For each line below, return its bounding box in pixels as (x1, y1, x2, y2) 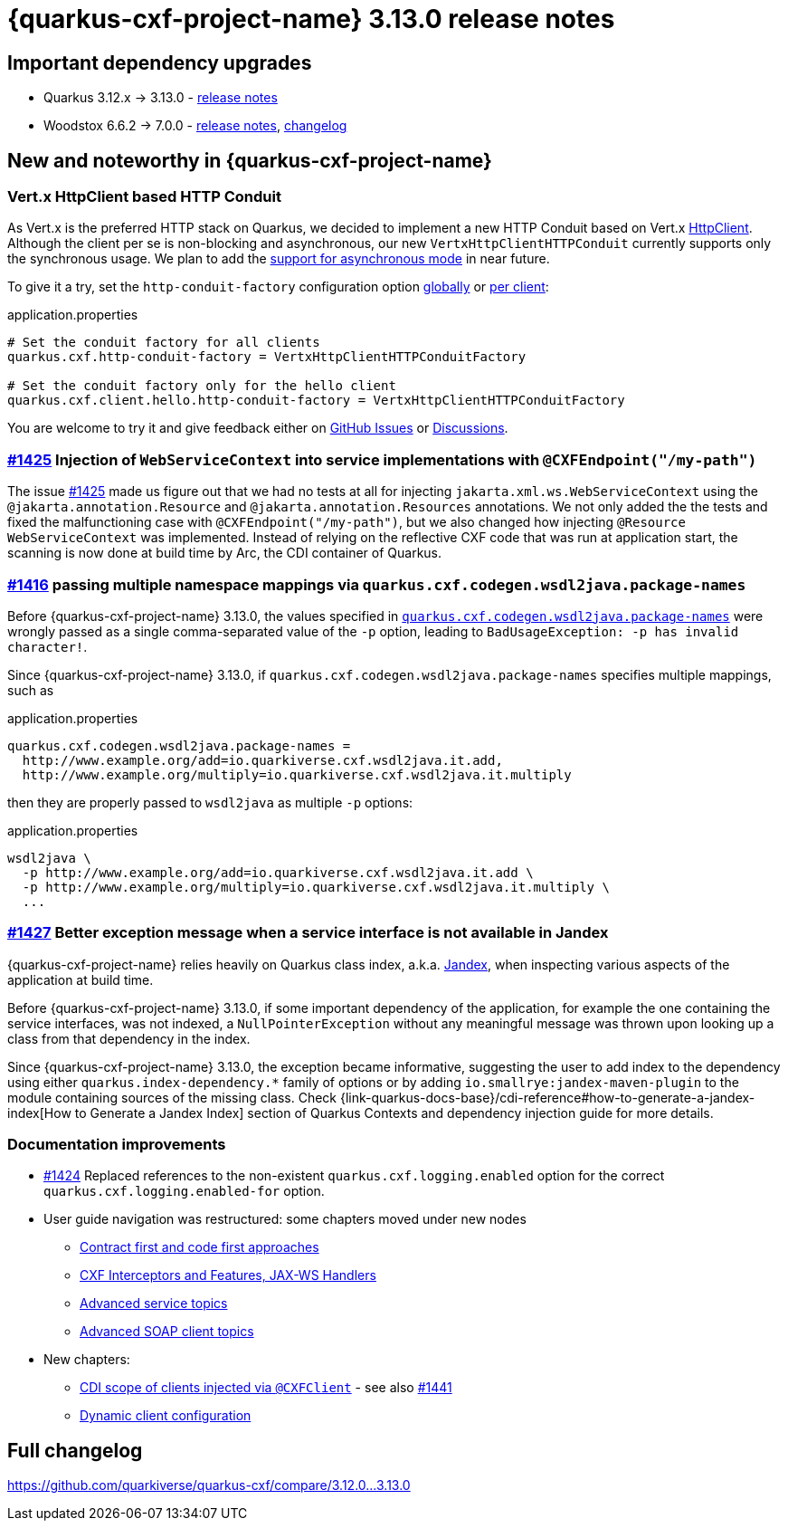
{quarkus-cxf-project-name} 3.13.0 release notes (7, 4, 615, 34)
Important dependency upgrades (7, 51, 312, 74)
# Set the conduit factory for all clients (7, 335, 320, 350)
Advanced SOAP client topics (80, 1323, 254, 1340)
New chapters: (43, 1351, 130, 1368)
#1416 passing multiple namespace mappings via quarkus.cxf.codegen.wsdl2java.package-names (7, 575, 746, 594)
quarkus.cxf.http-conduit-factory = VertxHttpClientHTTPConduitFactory (7, 349, 527, 365)
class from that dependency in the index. (7, 1030, 251, 1046)
